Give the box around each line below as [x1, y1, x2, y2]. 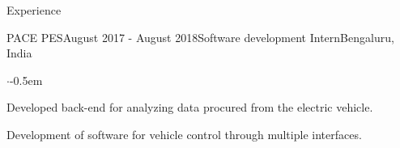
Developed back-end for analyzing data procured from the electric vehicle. [6, 99, 373, 116]
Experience [6, 2, 62, 18]
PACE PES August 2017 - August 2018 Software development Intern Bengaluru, [6, 28, 394, 45]
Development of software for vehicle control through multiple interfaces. [6, 125, 362, 142]
